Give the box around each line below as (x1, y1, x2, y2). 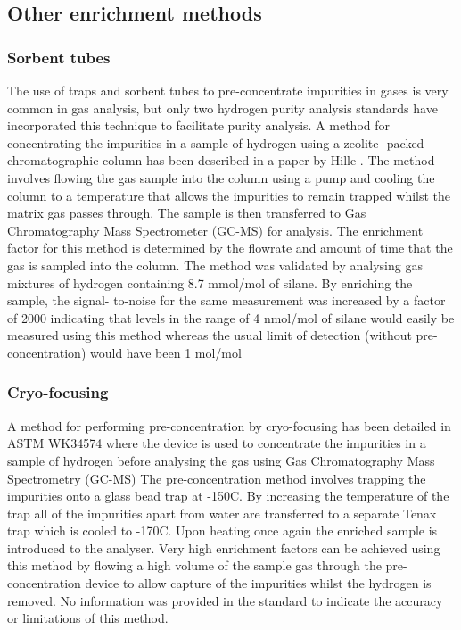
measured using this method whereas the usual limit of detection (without (7, 326, 412, 344)
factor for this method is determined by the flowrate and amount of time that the (7, 238, 453, 257)
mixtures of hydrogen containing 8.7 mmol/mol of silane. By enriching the (7, 273, 413, 292)
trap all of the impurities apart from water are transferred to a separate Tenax (7, 503, 437, 522)
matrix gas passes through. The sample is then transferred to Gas (7, 203, 366, 222)
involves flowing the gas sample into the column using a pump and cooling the (7, 168, 435, 187)
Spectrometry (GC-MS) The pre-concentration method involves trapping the (7, 468, 426, 487)
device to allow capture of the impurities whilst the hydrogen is (85, 574, 432, 593)
